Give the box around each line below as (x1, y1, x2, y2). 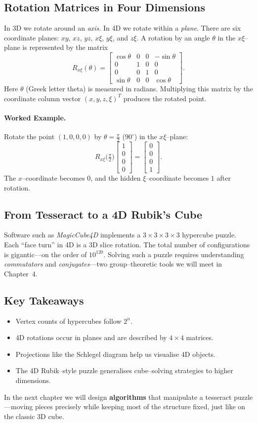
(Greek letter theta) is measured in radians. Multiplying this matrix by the (26, 83, 253, 94)
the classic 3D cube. (4, 411, 64, 421)
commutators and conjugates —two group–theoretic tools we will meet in (4, 259, 222, 269)
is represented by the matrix (22, 42, 108, 52)
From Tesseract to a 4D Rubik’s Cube (4, 206, 203, 222)
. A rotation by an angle (136, 32, 210, 42)
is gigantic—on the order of (4, 249, 87, 259)
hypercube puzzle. (182, 230, 237, 240)
